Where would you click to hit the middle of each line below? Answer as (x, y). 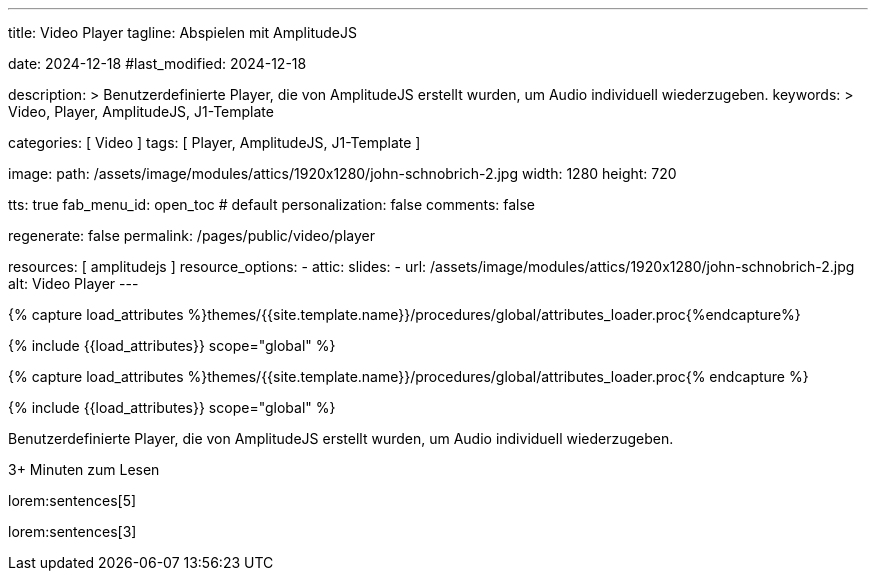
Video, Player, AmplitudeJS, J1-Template (141, 111)
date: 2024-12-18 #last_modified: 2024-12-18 (157, 63)
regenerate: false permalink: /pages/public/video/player (191, 235)
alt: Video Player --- (73, 283)
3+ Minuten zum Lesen (84, 469)
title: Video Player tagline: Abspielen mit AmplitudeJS (182, 32)
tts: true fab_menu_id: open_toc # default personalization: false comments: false (272, 204)
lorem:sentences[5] (72, 500)
